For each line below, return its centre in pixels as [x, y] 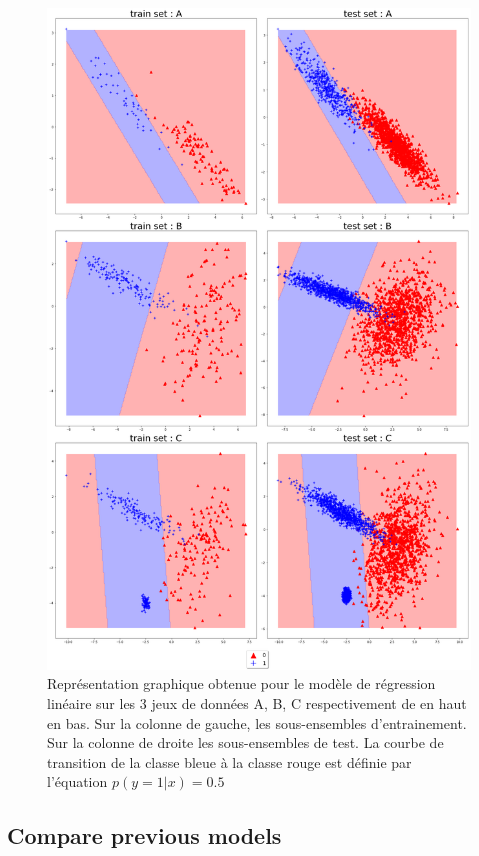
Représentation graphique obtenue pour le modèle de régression [241, 683]
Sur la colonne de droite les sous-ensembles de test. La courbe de [245, 742]
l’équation [77, 781]
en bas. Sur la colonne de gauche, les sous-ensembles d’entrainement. [257, 722]
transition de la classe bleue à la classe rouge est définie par [229, 761]
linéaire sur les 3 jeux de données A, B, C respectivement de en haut [257, 703]
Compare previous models [144, 835]
